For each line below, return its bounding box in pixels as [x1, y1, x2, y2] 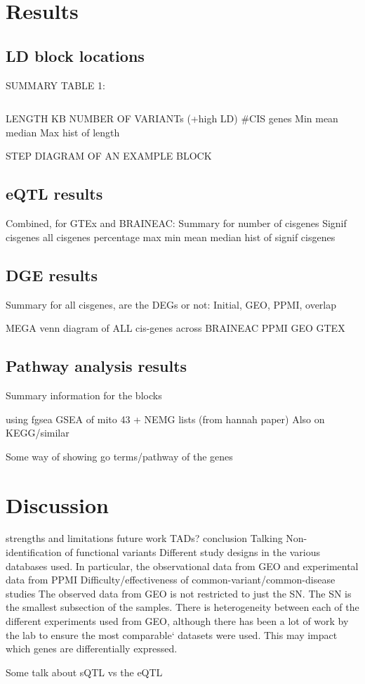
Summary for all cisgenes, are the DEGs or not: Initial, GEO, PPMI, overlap [6, 297, 337, 311]
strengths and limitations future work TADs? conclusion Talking [6, 531, 283, 546]
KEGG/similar [6, 425, 69, 440]
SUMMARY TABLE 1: [6, 77, 105, 92]
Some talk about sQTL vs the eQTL [6, 664, 163, 679]
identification [6, 545, 62, 560]
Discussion [6, 490, 109, 519]
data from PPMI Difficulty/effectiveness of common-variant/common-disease [6, 572, 336, 587]
